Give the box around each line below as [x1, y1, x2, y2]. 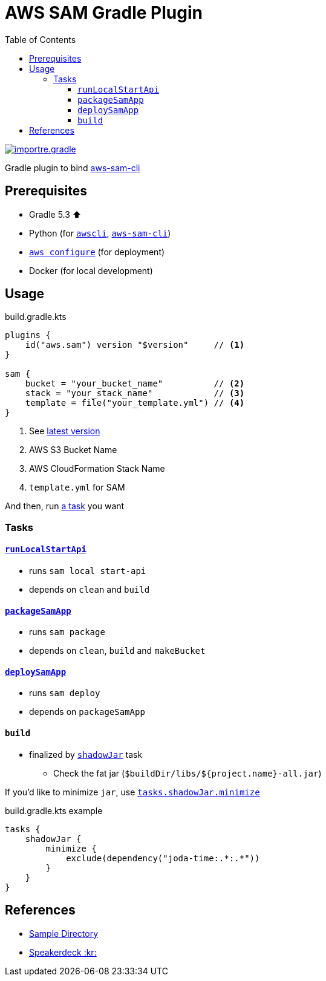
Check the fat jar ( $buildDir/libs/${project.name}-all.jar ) [53, 768, 322, 778]
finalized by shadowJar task [29, 749, 143, 760]
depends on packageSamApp [29, 706, 145, 717]
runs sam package [29, 627, 105, 637]
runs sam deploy [29, 688, 100, 699]
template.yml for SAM [29, 482, 125, 493]
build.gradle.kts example [5, 805, 103, 816]
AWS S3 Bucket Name [29, 445, 117, 455]
